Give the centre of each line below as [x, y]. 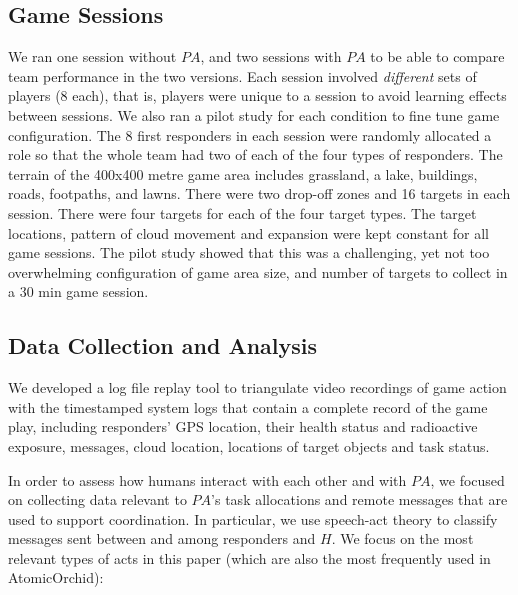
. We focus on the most [402, 538]
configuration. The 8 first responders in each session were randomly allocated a [250, 134]
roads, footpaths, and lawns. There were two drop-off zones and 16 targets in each [259, 193]
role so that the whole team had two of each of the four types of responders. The [255, 154]
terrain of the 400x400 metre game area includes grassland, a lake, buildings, [243, 173]
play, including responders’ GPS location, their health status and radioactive [243, 426]
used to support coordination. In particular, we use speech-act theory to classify [253, 518]
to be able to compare [437, 56]
